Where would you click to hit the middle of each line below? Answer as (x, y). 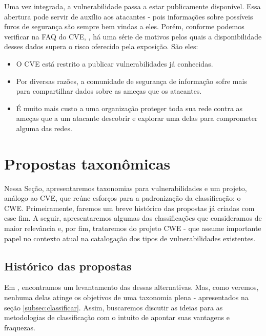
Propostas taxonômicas (87, 163)
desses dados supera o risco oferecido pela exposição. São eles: (101, 46)
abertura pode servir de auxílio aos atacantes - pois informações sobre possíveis (129, 16)
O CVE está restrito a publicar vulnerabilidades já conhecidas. (115, 63)
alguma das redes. (44, 128)
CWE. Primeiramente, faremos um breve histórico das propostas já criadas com (129, 208)
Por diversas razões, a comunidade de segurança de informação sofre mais (131, 81)
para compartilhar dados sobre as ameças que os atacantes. (109, 91)
